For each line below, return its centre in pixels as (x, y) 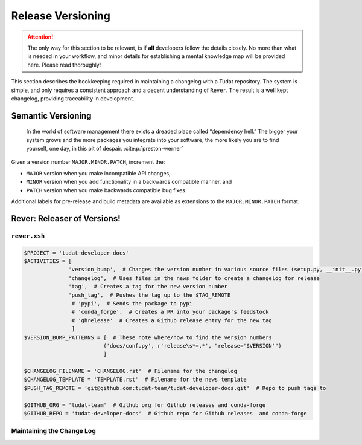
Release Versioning (61, 16)
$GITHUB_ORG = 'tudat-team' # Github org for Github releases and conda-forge (145, 405)
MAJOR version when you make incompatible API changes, (99, 173)
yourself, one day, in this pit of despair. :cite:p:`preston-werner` (105, 149)
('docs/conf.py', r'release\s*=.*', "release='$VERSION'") (192, 346)
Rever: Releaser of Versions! (66, 219)
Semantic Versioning (51, 116)
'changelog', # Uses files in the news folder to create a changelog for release (194, 278)
